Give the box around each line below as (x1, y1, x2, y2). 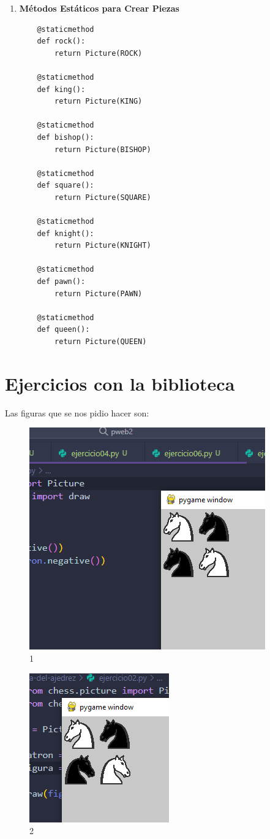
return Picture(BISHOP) (54, 145, 151, 154)
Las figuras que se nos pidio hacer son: (5, 406, 149, 419)
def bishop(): (37, 132, 94, 142)
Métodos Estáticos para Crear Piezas (19, 2, 179, 14)
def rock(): (37, 37, 86, 46)
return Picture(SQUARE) (54, 193, 151, 202)
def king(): (37, 85, 86, 94)
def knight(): (37, 229, 94, 238)
